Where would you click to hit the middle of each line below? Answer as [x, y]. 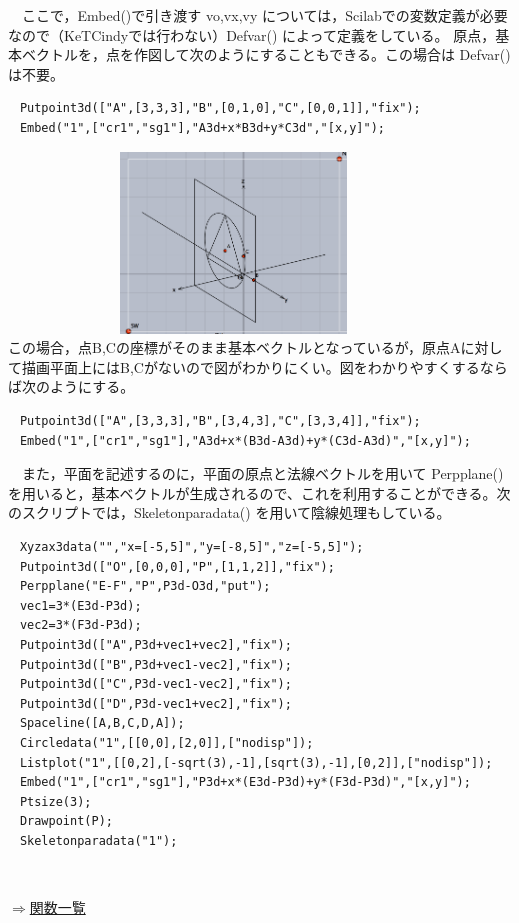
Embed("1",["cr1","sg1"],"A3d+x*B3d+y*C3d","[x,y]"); [202, 127]
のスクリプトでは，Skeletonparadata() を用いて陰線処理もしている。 [229, 512]
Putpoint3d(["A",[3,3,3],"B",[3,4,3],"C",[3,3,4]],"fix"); [220, 421]
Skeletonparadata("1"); [98, 840]
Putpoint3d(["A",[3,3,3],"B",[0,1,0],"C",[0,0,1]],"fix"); [220, 108]
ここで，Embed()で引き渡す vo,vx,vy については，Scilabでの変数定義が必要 [264, 15]
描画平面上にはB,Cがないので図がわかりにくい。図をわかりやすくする [250, 366]
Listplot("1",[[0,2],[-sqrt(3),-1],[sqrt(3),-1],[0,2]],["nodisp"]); [256, 762]
